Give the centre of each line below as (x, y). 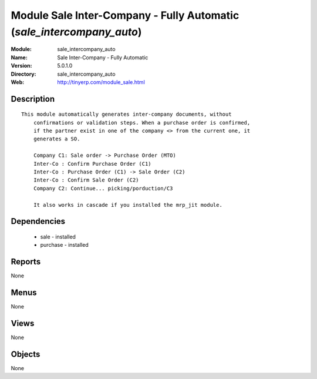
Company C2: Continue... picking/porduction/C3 (103, 188)
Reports (26, 262)
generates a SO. (57, 139)
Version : (21, 66)
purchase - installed (64, 245)
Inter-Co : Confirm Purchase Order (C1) (92, 164)
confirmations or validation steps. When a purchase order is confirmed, (142, 123)
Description (33, 99)
